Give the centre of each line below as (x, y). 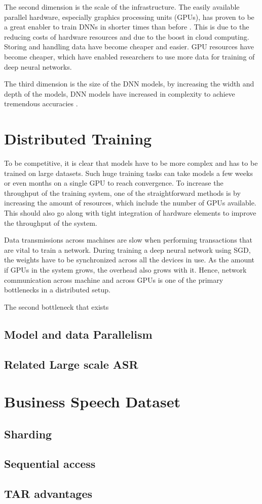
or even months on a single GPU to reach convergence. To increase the (114, 183)
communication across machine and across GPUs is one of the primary (114, 279)
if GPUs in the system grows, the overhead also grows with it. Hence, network (125, 270)
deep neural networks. (38, 66)
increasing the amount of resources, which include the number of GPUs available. (130, 203)
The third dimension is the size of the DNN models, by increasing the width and (129, 84)
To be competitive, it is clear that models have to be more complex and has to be (131, 163)
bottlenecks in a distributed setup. (57, 290)
